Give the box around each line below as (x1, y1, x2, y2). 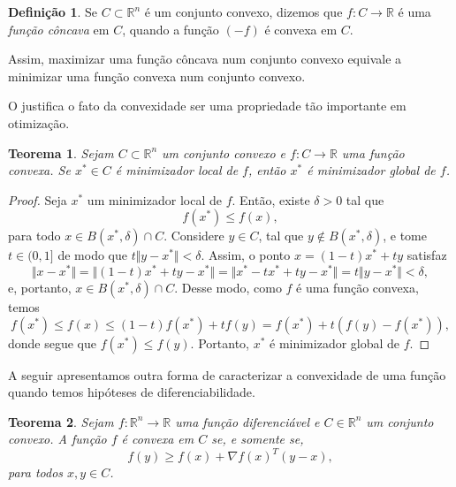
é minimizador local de (115, 161, 239, 179)
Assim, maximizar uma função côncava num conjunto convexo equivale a (8, 49, 402, 68)
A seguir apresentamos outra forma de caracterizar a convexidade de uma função (8, 365, 446, 384)
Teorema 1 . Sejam (8, 143, 114, 162)
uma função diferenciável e (175, 412, 320, 430)
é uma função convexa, (296, 278, 419, 297)
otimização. (8, 113, 70, 132)
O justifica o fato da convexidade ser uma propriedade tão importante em (8, 96, 407, 115)
